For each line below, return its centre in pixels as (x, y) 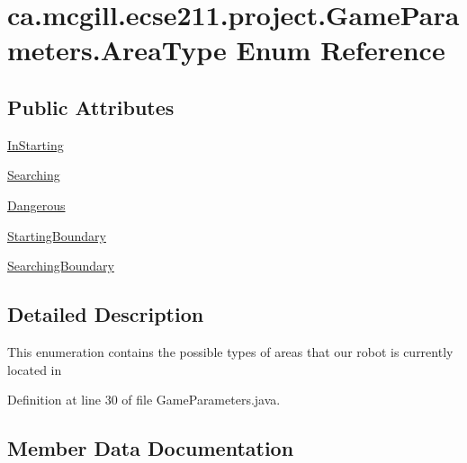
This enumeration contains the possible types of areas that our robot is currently (230, 351)
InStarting (36, 144)
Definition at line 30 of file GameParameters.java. (144, 400)
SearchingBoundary (61, 266)
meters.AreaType (117, 50)
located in (35, 369)
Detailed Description (106, 314)
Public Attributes (91, 107)
